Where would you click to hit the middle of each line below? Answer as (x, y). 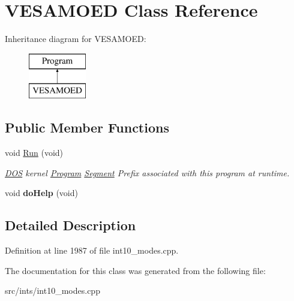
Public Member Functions (87, 127)
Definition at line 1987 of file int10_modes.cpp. (92, 250)
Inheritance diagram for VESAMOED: (76, 39)
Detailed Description (70, 225)
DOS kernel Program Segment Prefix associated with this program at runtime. (147, 172)
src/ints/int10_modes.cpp (52, 291)
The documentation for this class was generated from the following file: (135, 270)
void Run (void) (34, 153)
